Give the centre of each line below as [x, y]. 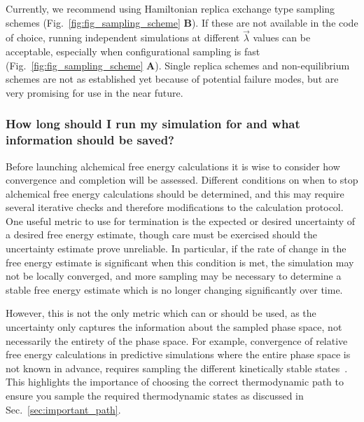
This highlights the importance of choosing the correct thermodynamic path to [175, 382]
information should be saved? [90, 140]
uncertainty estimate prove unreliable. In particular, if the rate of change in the [176, 249]
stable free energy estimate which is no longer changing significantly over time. [174, 289]
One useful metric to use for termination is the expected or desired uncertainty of [181, 220]
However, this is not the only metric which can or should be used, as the [161, 313]
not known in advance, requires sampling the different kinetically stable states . [177, 368]
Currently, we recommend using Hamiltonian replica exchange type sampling [170, 8]
